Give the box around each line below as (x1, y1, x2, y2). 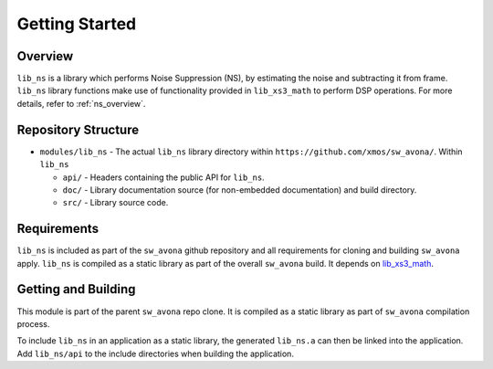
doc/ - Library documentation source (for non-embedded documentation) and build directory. (62, 184, 417, 195)
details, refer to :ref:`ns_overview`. (16, 98, 146, 109)
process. (16, 318, 50, 329)
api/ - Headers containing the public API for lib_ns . (62, 172, 265, 183)
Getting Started (16, 14, 137, 34)
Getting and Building (16, 281, 136, 297)
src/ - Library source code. (62, 197, 169, 208)
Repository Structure (16, 121, 140, 137)
